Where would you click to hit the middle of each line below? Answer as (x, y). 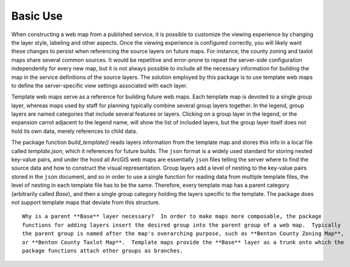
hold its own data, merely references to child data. (74, 131)
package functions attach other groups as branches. (103, 250)
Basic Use (37, 16)
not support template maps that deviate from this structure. (86, 202)
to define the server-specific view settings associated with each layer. (99, 85)
